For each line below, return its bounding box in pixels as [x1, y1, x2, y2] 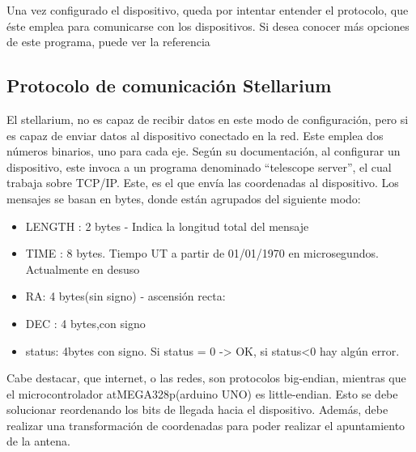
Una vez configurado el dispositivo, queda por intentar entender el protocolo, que [6, 2, 409, 18]
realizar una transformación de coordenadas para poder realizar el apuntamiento [6, 416, 405, 433]
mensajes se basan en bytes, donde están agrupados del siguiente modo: [6, 190, 361, 207]
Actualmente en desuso [25, 260, 140, 277]
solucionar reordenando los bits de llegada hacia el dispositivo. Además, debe [6, 401, 388, 418]
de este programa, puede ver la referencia [6, 33, 210, 50]
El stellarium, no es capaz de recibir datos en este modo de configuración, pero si [6, 110, 409, 127]
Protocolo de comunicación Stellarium [6, 73, 332, 98]
